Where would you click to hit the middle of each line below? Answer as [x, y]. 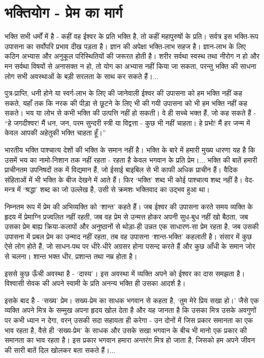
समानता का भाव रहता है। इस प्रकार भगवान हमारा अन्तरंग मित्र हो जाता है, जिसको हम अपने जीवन [130, 340]
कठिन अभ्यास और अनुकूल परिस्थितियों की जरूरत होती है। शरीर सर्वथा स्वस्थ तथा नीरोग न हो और [132, 56]
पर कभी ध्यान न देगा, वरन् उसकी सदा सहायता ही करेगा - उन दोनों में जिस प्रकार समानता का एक [129, 320]
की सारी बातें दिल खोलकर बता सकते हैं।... [60, 350]
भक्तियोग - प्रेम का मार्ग [64, 12]
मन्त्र [10, 189]
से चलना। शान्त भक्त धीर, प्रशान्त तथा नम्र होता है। [71, 256]
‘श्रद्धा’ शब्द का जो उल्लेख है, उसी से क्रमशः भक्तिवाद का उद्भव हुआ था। [117, 189]
